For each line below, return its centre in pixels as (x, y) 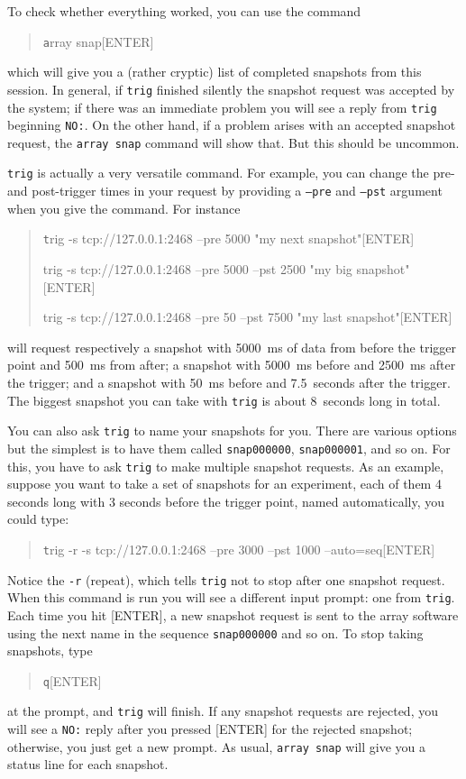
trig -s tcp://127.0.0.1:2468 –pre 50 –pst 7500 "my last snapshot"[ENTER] (247, 317)
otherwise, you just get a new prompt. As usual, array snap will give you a (216, 746)
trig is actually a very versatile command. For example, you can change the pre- (231, 173)
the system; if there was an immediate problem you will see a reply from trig (222, 107)
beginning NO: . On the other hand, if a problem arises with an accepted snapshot (232, 125)
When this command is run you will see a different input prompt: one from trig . (231, 597)
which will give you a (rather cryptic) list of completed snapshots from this (215, 72)
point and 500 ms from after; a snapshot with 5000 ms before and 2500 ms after (232, 365)
